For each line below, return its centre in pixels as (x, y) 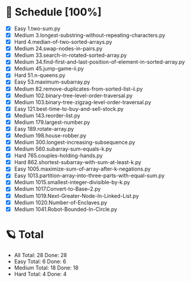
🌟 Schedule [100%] (54, 12)
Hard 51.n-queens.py (40, 75)
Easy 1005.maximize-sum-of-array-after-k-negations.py (82, 169)
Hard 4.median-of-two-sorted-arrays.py (63, 42)
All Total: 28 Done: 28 (41, 255)
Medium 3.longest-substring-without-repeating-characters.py (90, 35)
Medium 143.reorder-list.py (47, 116)
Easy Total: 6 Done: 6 (40, 261)
